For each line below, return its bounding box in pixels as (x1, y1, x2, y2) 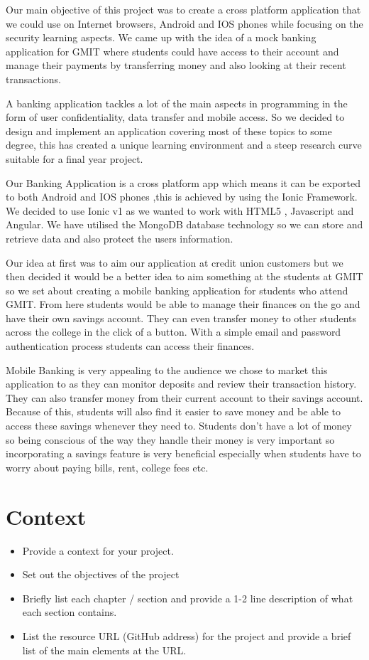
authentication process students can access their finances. (6, 339, 255, 353)
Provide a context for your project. (22, 543, 174, 558)
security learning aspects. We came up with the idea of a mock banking (6, 30, 316, 45)
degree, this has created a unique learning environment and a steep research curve (6, 137, 362, 152)
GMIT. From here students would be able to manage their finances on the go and (6, 297, 360, 312)
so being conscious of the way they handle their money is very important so (6, 432, 335, 447)
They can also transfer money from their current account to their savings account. (6, 390, 363, 405)
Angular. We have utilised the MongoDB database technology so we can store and (6, 217, 363, 232)
